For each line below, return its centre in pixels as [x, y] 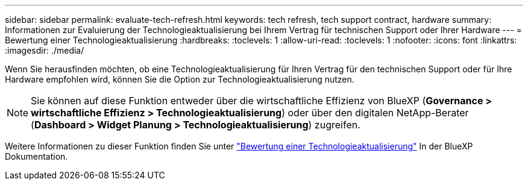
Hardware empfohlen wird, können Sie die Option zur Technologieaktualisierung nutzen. [180, 79]
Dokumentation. [36, 156]
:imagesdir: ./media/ [45, 50]
